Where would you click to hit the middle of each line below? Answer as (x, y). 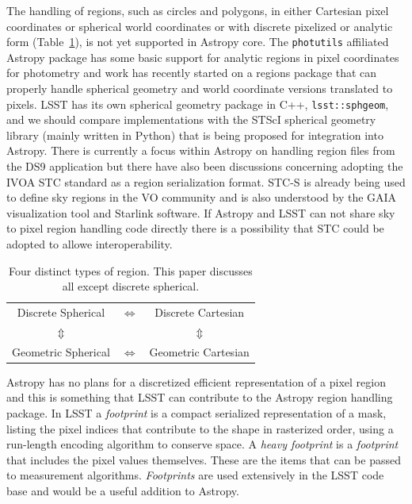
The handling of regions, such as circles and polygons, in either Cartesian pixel (198, 10)
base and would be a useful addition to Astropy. (123, 491)
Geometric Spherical (61, 351)
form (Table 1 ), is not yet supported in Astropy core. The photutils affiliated (198, 42)
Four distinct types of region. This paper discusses (131, 270)
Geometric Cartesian (199, 351)
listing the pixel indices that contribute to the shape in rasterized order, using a (200, 428)
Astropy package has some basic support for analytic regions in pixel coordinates (203, 57)
